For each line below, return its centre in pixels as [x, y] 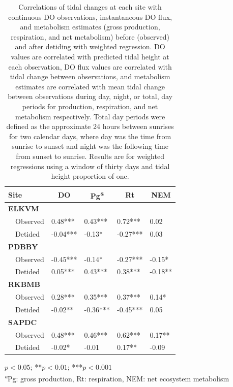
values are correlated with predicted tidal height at [90, 56]
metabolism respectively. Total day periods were [90, 116]
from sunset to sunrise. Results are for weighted [90, 156]
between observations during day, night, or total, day [90, 96]
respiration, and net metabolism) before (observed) [90, 36]
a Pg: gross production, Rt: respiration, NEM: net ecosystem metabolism [117, 378]
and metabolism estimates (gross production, [90, 27]
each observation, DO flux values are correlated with [90, 66]
